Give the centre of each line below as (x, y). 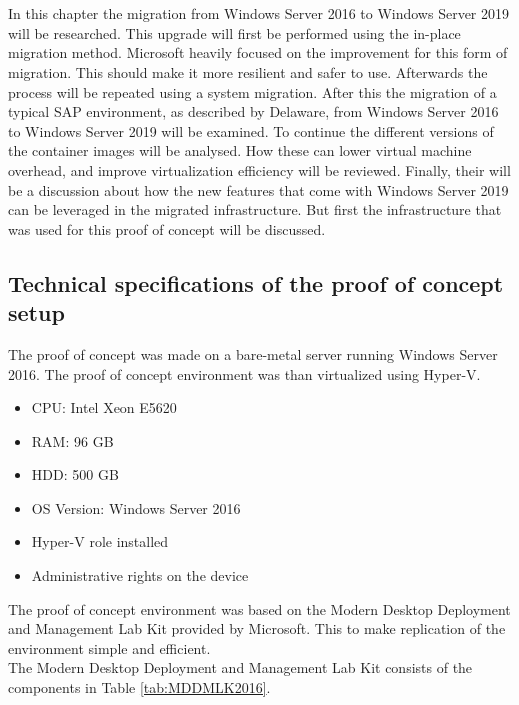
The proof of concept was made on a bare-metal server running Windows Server (253, 353)
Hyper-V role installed (100, 541)
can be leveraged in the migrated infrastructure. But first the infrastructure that (255, 209)
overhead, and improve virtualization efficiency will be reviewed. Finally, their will (259, 169)
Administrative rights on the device (140, 575)
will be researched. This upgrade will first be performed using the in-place (234, 32)
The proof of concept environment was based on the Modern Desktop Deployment (259, 608)
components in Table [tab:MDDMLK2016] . (139, 687)
